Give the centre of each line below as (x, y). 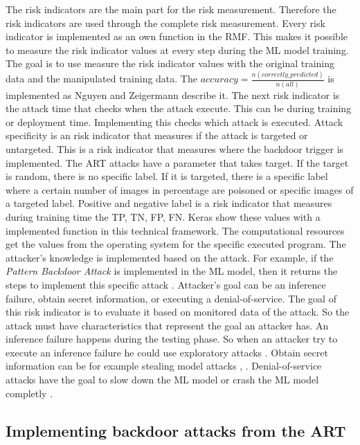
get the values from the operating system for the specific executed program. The (176, 244)
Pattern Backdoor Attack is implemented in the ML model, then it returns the (172, 271)
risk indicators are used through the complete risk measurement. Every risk (165, 22)
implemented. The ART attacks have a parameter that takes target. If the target (177, 162)
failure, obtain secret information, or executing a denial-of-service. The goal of (171, 298)
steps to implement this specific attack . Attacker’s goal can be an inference (166, 284)
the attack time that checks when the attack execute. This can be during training (179, 108)
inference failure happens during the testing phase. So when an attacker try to (172, 339)
